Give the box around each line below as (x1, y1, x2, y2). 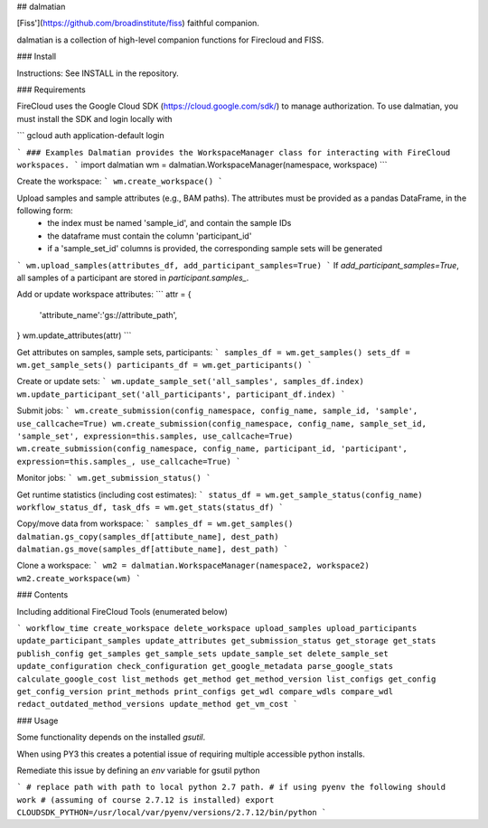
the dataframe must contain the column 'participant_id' (47, 231, 252, 241)
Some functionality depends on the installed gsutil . (16, 732, 206, 743)
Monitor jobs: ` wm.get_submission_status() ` (16, 473, 211, 484)
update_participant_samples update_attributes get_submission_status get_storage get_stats (16, 635, 436, 646)
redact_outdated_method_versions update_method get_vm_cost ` (16, 699, 298, 710)
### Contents (16, 589, 69, 600)
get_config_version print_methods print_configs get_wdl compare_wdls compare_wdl (16, 686, 393, 696)
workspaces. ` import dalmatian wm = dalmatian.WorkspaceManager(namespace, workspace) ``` (16, 159, 388, 170)
